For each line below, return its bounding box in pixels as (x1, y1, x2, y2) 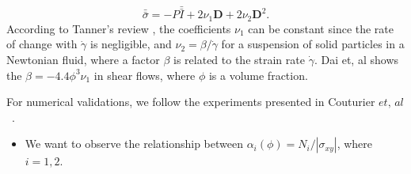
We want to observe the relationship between (25, 135, 243, 152)
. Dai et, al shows (314, 51, 399, 68)
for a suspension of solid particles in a (221, 36, 405, 52)
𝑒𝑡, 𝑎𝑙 (379, 97, 404, 109)
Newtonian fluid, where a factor (6, 51, 160, 68)
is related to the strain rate (173, 51, 305, 68)
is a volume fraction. (208, 66, 308, 83)
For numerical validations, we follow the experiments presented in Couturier (6, 93, 375, 110)
